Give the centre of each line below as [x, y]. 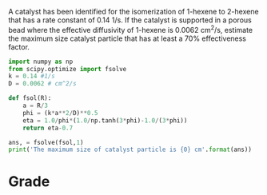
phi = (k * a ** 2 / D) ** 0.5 [60, 113]
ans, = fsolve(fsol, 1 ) [46, 142]
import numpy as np [41, 62]
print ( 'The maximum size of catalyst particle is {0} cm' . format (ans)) [130, 150]
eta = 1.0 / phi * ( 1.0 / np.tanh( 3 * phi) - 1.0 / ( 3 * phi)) [105, 120]
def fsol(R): [30, 98]
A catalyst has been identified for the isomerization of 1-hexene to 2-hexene [133, 12]
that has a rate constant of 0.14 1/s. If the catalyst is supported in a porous [130, 20]
